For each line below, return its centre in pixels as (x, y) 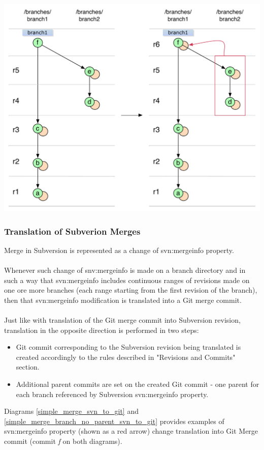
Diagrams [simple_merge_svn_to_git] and (71, 411)
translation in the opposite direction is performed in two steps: (102, 330)
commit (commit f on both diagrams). (63, 441)
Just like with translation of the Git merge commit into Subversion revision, (122, 320)
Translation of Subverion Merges (72, 231)
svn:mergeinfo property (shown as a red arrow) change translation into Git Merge (131, 431)
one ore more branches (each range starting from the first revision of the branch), (131, 290)
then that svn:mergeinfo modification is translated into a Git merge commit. (123, 300)
